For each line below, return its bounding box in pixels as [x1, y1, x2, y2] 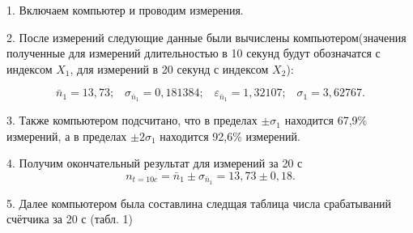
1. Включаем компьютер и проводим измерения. [6, 2, 244, 18]
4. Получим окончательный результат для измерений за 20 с [6, 155, 303, 172]
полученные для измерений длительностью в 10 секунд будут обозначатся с [6, 44, 381, 61]
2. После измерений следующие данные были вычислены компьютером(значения [6, 28, 407, 45]
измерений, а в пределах [6, 127, 127, 144]
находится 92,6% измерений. [160, 127, 300, 144]
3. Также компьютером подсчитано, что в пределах [6, 112, 258, 129]
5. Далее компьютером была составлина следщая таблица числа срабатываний [6, 194, 392, 211]
